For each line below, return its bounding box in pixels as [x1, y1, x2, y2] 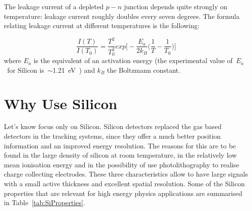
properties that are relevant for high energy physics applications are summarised [4, 188, 242, 198]
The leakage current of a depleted [4, 1, 104, 11]
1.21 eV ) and [52, 65, 95, 75]
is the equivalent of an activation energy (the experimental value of [33, 55, 233, 65]
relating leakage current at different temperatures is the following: [4, 20, 200, 31]
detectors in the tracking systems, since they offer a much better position [4, 131, 221, 141]
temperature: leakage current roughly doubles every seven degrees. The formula [4, 11, 240, 21]
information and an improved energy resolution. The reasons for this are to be [4, 140, 236, 150]
